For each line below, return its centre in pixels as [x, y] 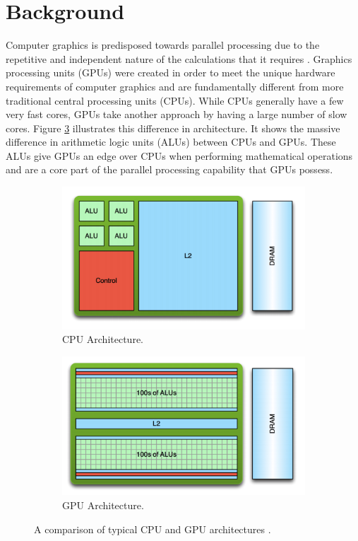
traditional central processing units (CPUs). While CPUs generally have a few [175, 100]
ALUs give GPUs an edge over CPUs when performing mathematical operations [179, 155]
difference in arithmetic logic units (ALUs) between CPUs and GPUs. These [171, 142]
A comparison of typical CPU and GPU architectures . [153, 529]
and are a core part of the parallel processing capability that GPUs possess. [169, 169]
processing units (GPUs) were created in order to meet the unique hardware [171, 72]
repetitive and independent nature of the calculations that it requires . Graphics [179, 58]
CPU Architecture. [103, 339]
